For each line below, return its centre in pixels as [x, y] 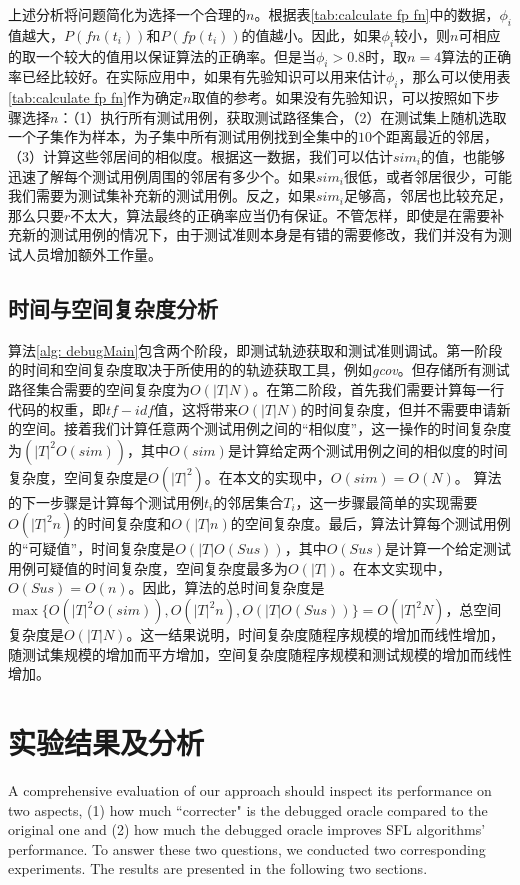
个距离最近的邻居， [435, 136]
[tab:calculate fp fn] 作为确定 [96, 97]
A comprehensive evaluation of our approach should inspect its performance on [250, 789]
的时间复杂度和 [122, 523]
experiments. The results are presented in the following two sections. [218, 868]
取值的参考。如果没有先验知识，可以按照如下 [338, 97]
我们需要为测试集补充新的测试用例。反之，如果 [162, 195]
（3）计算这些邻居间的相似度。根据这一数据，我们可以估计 [200, 155]
